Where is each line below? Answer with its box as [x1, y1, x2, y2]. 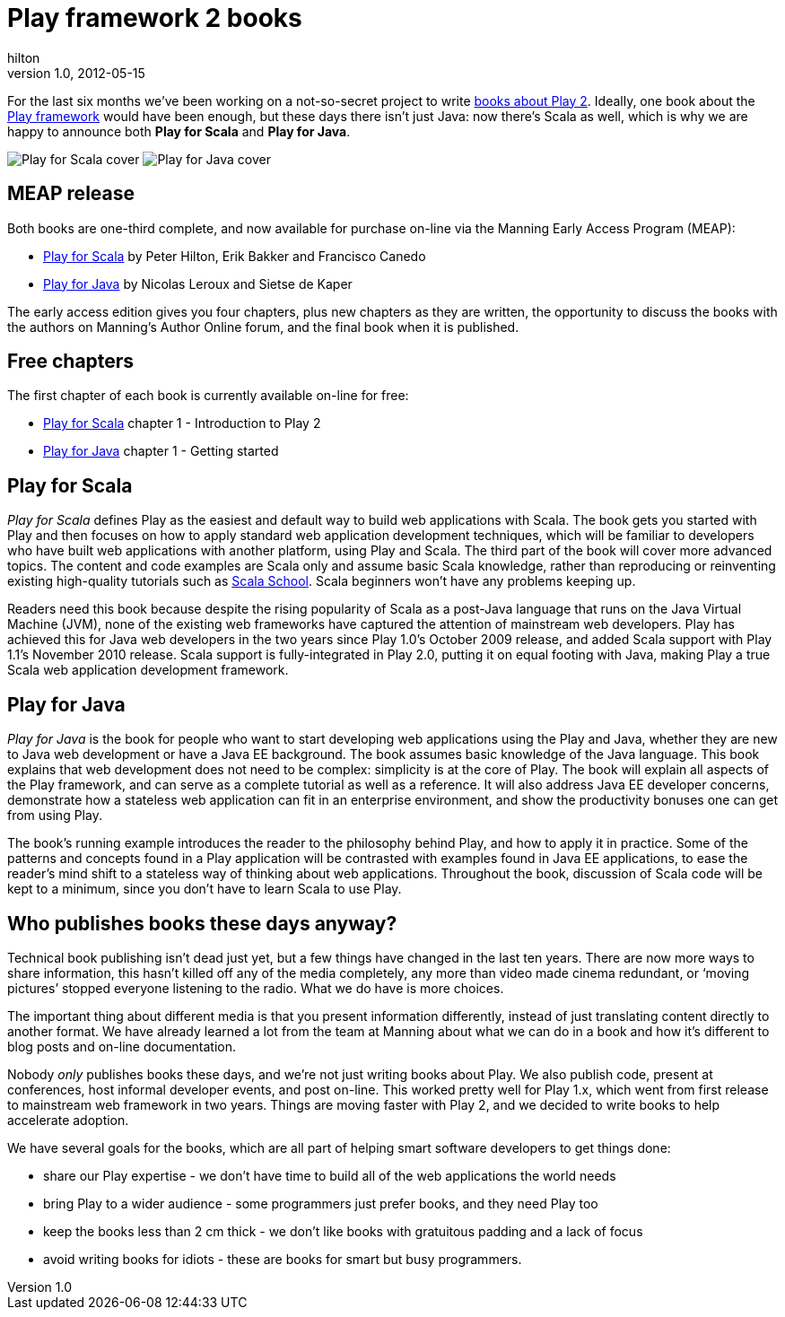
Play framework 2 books [7, 3, 302, 33]
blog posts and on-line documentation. [7, 1038, 237, 1054]
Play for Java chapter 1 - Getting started [43, 443, 279, 459]
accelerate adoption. [7, 1112, 129, 1128]
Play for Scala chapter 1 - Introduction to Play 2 [43, 415, 321, 432]
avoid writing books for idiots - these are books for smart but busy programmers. [43, 1251, 522, 1267]
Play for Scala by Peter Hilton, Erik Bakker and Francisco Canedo [43, 248, 426, 264]
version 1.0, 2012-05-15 [7, 65, 145, 81]
